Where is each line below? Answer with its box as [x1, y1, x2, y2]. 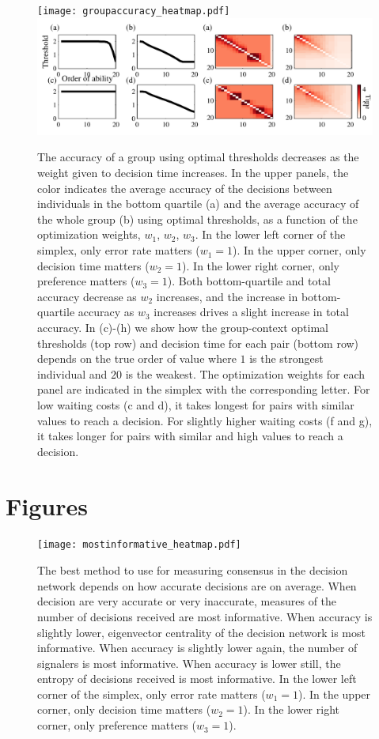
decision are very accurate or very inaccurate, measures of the [37, 593, 337, 609]
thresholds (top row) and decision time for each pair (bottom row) [37, 334, 359, 351]
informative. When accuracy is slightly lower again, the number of [37, 639, 358, 656]
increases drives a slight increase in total [153, 304, 349, 320]
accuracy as [78, 304, 135, 320]
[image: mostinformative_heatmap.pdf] [37, 539, 241, 551]
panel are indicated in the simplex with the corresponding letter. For [37, 381, 370, 398]
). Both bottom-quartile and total [167, 273, 331, 289]
